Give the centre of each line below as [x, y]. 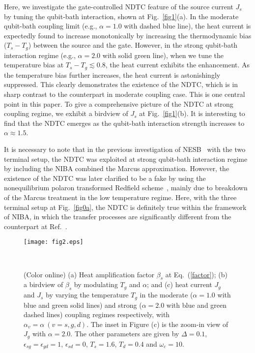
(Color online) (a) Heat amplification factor [89, 274]
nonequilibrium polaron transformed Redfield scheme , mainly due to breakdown [126, 188]
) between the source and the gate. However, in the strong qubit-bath [133, 45]
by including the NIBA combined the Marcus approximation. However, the [117, 168]
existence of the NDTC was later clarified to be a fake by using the [105, 178]
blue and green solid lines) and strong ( [83, 305]
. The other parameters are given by [125, 334]
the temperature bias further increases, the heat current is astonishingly [112, 74]
